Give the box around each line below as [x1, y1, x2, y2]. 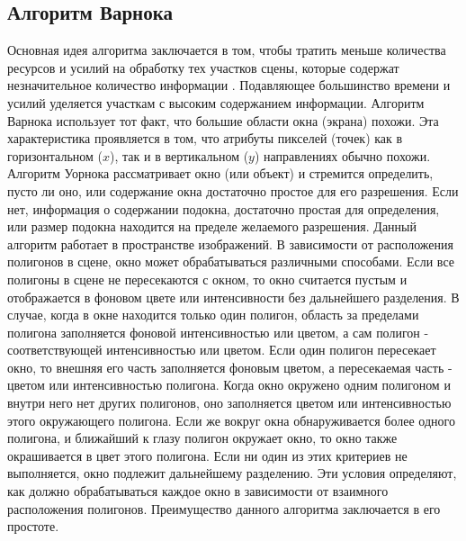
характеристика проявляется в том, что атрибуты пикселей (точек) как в [7, 129, 403, 148]
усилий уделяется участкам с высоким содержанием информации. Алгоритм [7, 93, 425, 112]
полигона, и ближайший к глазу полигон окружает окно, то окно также [7, 428, 398, 447]
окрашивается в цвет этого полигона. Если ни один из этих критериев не [7, 446, 408, 464]
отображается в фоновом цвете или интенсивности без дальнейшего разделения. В [7, 287, 460, 306]
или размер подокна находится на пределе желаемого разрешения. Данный [7, 217, 417, 236]
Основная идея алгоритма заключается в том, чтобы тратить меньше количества [7, 41, 446, 59]
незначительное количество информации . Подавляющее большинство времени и [7, 76, 451, 95]
